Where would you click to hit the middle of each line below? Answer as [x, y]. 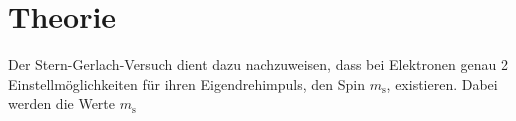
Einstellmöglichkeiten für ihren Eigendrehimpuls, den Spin [186, 83]
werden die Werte [62, 103]
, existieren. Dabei [442, 83]
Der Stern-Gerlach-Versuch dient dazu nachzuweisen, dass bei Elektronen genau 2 [258, 64]
